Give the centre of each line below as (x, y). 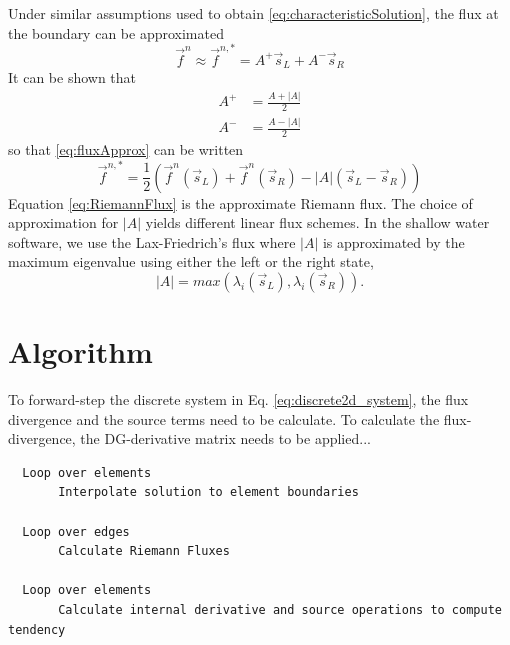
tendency (37, 629)
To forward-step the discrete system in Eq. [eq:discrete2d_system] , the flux (238, 399)
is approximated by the (393, 241)
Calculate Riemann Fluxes (144, 551)
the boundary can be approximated (116, 32)
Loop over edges (76, 531)
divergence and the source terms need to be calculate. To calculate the (224, 418)
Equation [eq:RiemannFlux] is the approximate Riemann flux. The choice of (240, 202)
